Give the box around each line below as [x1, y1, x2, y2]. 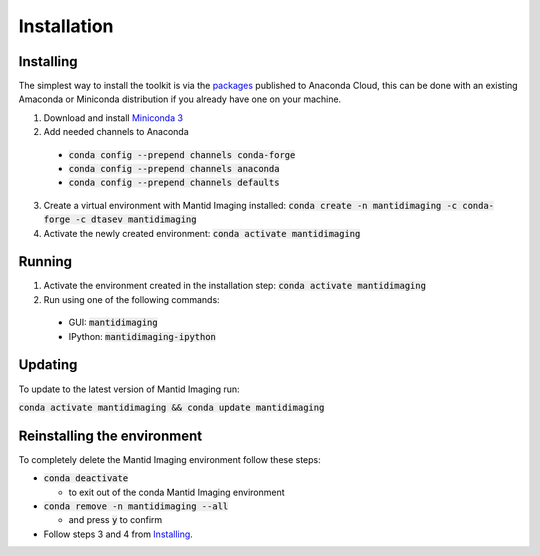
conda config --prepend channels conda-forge [68, 149, 296, 160]
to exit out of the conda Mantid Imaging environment [68, 486, 285, 498]
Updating [18, 356, 78, 374]
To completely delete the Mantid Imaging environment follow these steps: [18, 453, 322, 465]
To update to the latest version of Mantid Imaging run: [18, 383, 240, 395]
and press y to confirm [68, 514, 163, 526]
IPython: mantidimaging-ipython [68, 330, 217, 342]
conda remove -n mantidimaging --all [43, 501, 229, 512]
